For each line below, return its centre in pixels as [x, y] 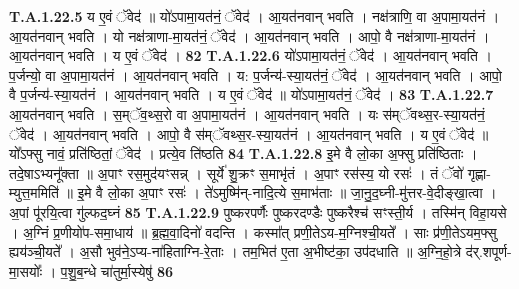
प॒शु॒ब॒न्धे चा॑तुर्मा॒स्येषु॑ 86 [117, 270]
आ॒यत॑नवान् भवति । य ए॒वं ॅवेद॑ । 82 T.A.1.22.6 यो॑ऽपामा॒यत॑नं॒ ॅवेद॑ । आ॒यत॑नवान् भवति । [250, 55]
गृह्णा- [479, 172]
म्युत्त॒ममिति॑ [34, 192]
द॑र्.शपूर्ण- [488, 251]
